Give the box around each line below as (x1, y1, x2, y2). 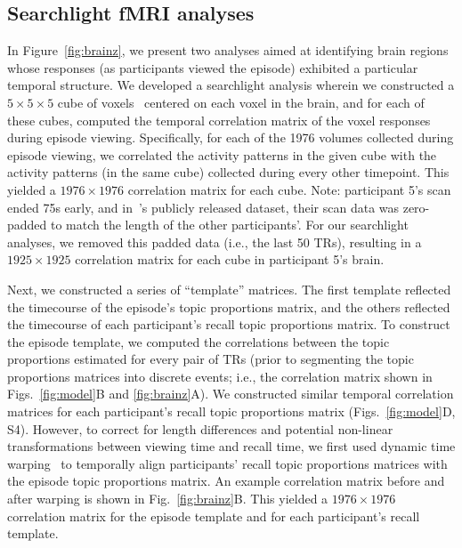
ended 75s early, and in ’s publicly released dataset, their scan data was (7, 197, 400, 216)
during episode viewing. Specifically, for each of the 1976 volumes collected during (7, 128, 454, 147)
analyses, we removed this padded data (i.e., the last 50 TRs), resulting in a (7, 232, 422, 251)
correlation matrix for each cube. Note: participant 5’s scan (127, 180, 451, 198)
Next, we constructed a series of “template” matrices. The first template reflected (7, 279, 451, 298)
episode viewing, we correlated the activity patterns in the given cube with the (7, 145, 437, 164)
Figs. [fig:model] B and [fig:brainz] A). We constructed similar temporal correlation (7, 384, 454, 403)
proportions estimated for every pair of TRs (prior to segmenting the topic (7, 350, 414, 368)
